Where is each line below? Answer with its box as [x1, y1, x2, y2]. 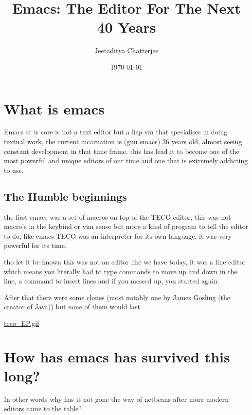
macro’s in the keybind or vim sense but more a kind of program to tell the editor [4, 221, 249, 231]
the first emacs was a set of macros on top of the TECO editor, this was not [4, 211, 231, 222]
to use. [4, 165, 24, 175]
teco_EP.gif [4, 318, 39, 328]
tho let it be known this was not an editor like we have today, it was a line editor [4, 256, 246, 266]
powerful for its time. [4, 240, 67, 250]
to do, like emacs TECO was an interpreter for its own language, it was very [4, 230, 232, 241]
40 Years [97, 17, 156, 37]
